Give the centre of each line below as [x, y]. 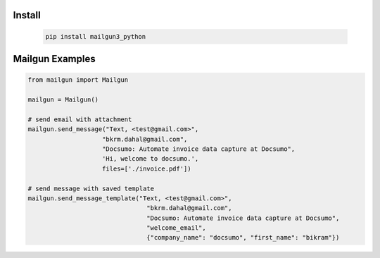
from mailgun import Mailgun [78, 80]
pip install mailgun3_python [96, 36]
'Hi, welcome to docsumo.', [151, 159]
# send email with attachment [80, 119]
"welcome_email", [177, 228]
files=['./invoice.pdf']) [147, 168]
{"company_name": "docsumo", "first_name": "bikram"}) [243, 238]
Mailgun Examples [54, 59]
